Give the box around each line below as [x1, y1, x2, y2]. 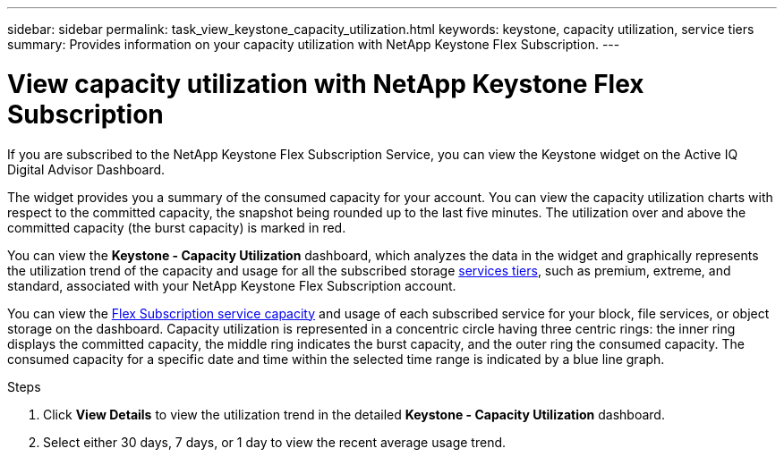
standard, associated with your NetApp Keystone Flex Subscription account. [7, 277, 456, 293]
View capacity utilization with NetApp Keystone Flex [7, 68, 644, 99]
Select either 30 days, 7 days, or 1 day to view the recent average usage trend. [43, 434, 507, 450]
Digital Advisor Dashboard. [7, 161, 166, 177]
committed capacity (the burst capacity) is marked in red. [7, 219, 346, 235]
